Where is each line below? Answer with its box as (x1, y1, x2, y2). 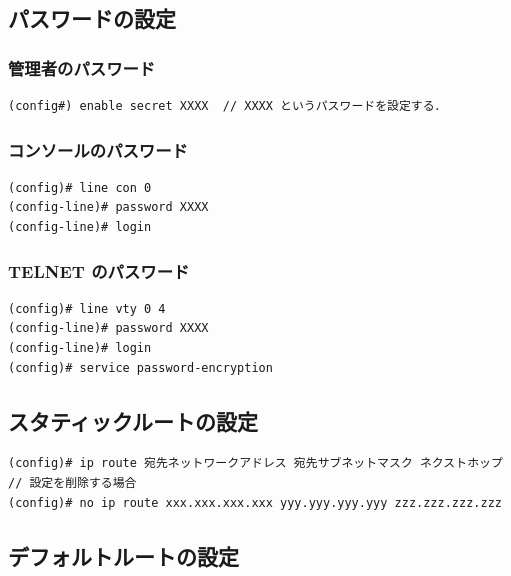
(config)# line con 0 (8, 180, 152, 195)
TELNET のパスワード (8, 258, 190, 283)
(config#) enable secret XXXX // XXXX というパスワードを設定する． (8, 99, 447, 113)
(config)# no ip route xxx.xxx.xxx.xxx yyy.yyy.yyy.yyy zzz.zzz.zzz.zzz (8, 495, 502, 510)
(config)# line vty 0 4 (8, 301, 166, 316)
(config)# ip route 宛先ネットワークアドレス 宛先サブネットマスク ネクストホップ (8, 456, 503, 471)
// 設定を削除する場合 (8, 475, 137, 490)
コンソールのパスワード (8, 137, 188, 162)
